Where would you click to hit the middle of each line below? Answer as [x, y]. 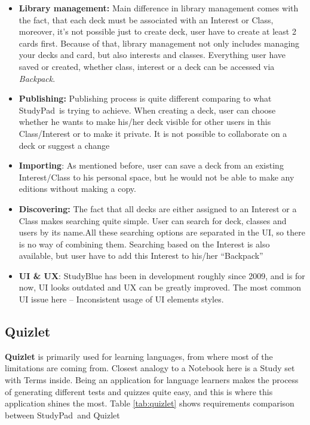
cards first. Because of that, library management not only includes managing [159, 43]
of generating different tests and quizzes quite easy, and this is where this [139, 391]
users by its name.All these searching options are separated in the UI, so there [162, 232]
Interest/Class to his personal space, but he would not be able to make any [156, 177]
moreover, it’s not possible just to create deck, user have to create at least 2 [157, 31]
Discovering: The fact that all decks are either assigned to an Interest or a [158, 208]
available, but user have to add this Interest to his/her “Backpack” [141, 256]
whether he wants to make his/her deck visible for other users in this [145, 122]
